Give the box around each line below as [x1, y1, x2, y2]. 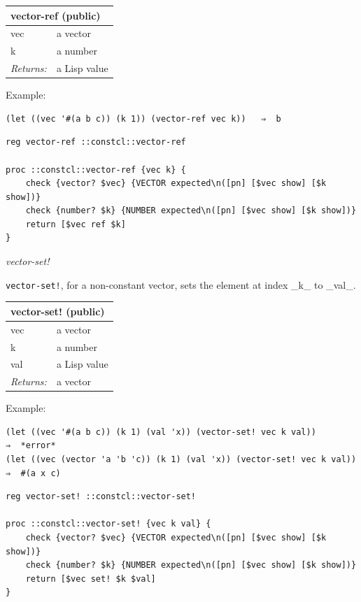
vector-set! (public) [10, 303, 105, 318]
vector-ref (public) [10, 8, 101, 22]
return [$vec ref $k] [25, 219, 126, 229]
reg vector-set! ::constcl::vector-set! [6, 492, 197, 502]
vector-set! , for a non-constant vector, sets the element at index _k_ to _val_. [6, 277, 356, 292]
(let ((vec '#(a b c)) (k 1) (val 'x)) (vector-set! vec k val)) [6, 427, 316, 437]
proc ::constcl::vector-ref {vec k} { [6, 164, 186, 175]
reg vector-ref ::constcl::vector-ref [6, 137, 186, 148]
